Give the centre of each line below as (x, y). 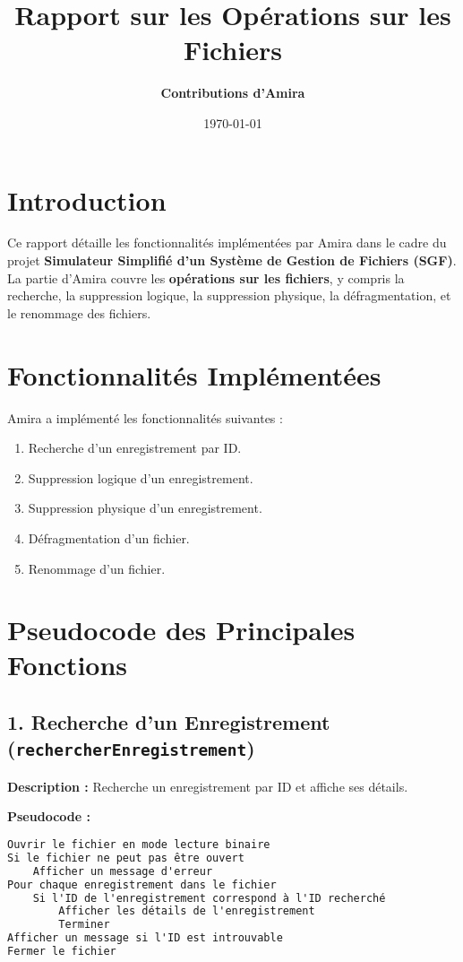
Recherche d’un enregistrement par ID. (135, 448)
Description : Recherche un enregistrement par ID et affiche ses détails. (208, 786)
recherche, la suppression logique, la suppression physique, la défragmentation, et (229, 295)
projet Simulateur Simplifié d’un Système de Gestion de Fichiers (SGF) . (232, 260)
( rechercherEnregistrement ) (131, 748)
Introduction (87, 199)
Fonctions (68, 665)
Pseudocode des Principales (181, 630)
